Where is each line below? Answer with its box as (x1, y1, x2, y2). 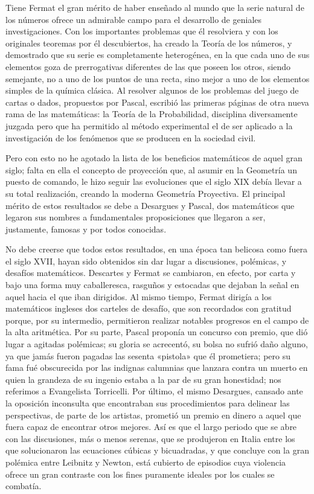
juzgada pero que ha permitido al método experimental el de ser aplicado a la (5, 119, 293, 132)
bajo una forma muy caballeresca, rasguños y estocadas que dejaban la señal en (5, 278, 300, 291)
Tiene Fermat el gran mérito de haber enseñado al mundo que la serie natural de (5, 1, 304, 13)
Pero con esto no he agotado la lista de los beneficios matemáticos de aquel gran (5, 152, 303, 164)
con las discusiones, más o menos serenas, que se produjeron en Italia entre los (5, 432, 295, 444)
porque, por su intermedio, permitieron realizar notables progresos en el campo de (5, 313, 309, 326)
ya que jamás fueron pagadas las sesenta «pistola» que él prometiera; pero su (5, 349, 291, 362)
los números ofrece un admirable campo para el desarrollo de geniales (5, 13, 262, 25)
